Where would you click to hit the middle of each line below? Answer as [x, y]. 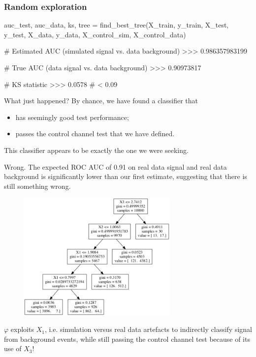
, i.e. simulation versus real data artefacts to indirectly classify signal [148, 329]
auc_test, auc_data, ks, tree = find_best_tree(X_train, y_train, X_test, [116, 25]
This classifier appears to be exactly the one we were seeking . [96, 150]
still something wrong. [37, 186]
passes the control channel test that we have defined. [95, 134]
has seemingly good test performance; [72, 117]
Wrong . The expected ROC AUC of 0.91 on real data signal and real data [115, 166]
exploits [22, 329]
